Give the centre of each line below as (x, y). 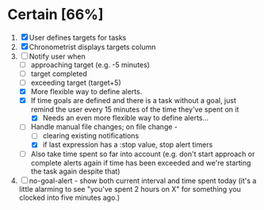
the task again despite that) (75, 171)
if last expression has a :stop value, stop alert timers (128, 145)
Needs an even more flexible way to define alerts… (126, 118)
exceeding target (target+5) (76, 83)
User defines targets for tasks (78, 37)
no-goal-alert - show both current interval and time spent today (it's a (143, 181)
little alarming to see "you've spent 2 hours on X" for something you (130, 189)
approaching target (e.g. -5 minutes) (90, 64)
